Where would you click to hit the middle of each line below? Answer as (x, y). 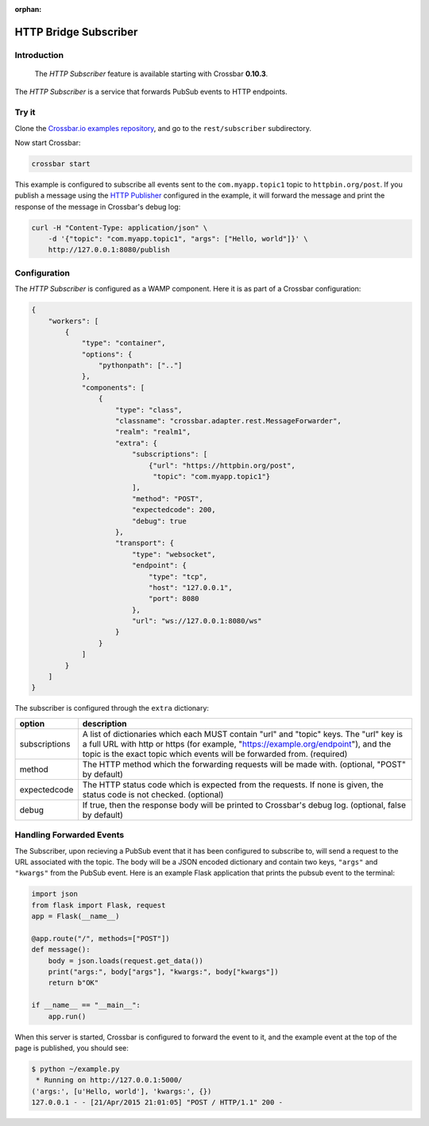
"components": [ (113, 388)
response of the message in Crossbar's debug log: (98, 206)
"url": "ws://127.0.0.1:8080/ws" (197, 621)
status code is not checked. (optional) (153, 794)
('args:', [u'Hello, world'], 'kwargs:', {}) (122, 1091)
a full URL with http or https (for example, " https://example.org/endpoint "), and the (237, 744)
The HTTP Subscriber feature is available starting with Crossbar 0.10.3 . (151, 73)
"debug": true (159, 521)
